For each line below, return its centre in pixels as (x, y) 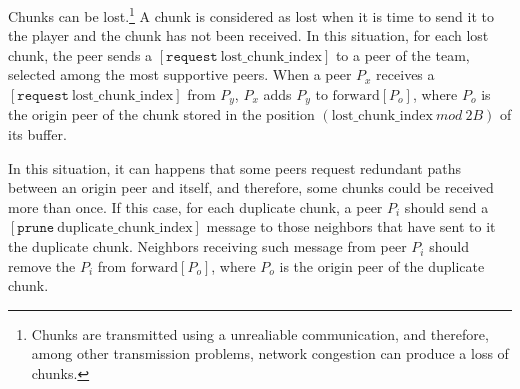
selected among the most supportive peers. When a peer (180, 74)
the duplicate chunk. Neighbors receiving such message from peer (207, 246)
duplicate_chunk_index (125, 228)
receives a (405, 74)
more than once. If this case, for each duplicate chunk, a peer (195, 206)
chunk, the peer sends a (80, 54)
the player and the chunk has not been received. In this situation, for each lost (248, 35)
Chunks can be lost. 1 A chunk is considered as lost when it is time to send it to (251, 14)
